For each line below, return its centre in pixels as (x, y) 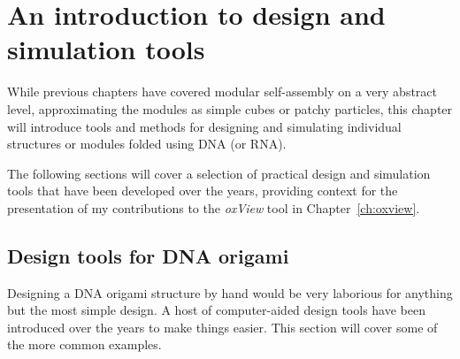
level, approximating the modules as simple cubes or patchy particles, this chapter (230, 108)
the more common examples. (84, 344)
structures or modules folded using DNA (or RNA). (147, 144)
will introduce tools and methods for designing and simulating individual (204, 126)
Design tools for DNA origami (148, 255)
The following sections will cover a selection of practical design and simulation (219, 173)
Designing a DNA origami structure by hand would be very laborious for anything (230, 292)
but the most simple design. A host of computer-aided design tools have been (216, 310)
